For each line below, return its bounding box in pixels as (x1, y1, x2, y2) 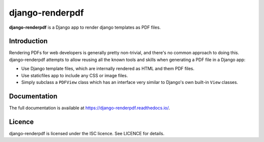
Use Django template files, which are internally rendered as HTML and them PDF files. (21, 66, 195, 72)
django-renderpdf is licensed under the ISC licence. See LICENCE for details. (9, 130, 165, 136)
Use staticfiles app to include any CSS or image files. (21, 72, 128, 78)
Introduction (9, 37, 48, 45)
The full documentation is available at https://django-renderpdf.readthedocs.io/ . (9, 105, 170, 111)
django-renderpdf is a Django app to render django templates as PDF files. (9, 24, 161, 30)
